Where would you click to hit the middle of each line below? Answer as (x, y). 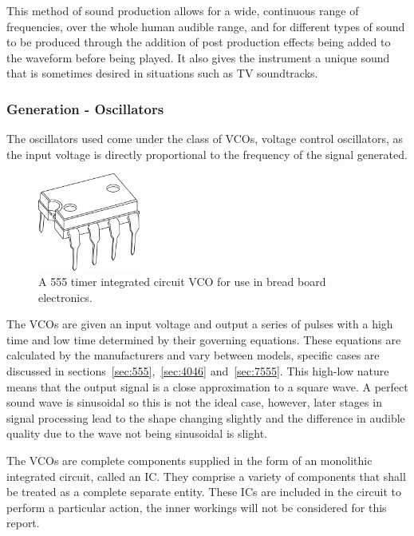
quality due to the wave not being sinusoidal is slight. (137, 433)
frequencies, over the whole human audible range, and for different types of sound (206, 26)
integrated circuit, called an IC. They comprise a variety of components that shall (206, 476)
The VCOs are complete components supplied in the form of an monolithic (189, 461)
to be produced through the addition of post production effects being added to (199, 42)
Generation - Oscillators (85, 108)
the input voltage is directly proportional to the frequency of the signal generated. (207, 154)
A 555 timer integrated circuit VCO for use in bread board (182, 282)
